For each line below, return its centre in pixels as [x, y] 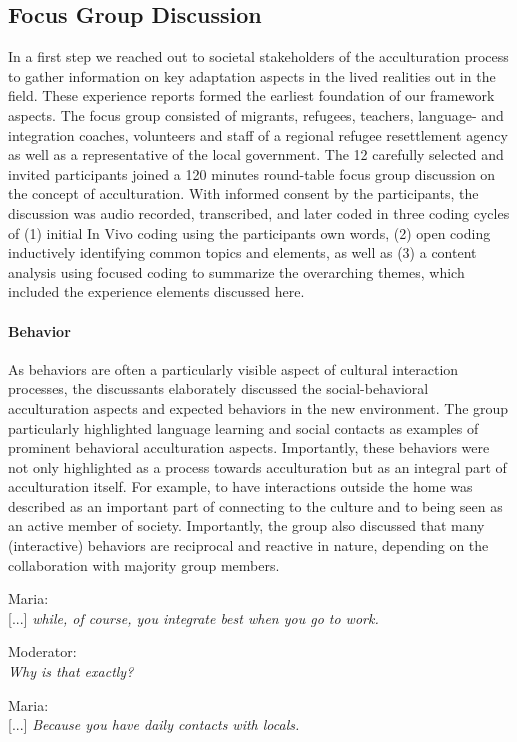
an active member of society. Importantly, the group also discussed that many [246, 525]
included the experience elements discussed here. [156, 291]
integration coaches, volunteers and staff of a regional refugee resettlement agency [258, 134]
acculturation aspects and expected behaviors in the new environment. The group [258, 407]
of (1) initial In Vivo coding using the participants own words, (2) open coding [249, 232]
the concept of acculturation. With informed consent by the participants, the [243, 193]
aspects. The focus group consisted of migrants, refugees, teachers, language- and [256, 114]
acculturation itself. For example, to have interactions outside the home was [240, 486]
